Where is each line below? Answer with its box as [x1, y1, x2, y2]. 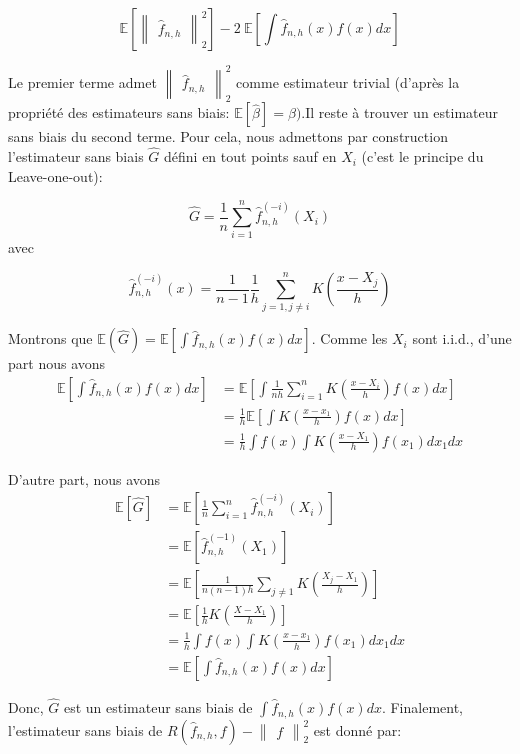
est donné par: [313, 719, 402, 740]
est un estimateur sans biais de [63, 697, 253, 718]
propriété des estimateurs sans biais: [8, 102, 230, 123]
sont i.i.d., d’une [412, 328, 512, 349]
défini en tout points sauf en [164, 146, 337, 167]
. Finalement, [381, 697, 464, 718]
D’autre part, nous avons [8, 468, 161, 489]
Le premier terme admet [8, 71, 157, 92]
